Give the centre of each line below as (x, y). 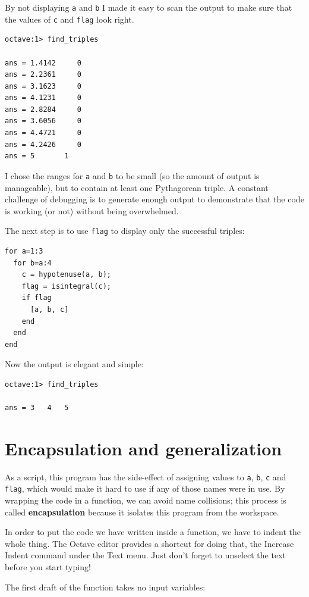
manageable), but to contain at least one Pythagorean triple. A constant (137, 187)
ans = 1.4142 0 (43, 63)
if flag (37, 298)
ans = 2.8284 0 (43, 109)
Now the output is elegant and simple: (74, 364)
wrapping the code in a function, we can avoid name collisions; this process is (146, 500)
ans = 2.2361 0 (43, 75)
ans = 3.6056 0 (43, 121)
